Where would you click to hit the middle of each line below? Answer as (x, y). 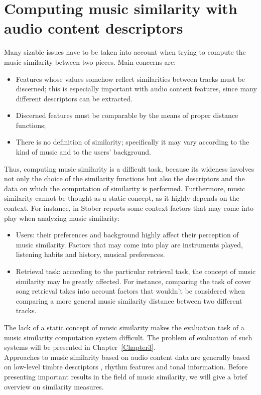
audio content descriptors (94, 28)
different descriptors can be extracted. (74, 98)
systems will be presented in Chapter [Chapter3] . (80, 347)
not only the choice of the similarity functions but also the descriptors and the (124, 178)
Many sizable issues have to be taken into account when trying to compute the (125, 52)
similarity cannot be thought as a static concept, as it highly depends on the (122, 198)
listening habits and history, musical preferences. (90, 254)
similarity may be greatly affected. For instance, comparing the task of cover (133, 281)
